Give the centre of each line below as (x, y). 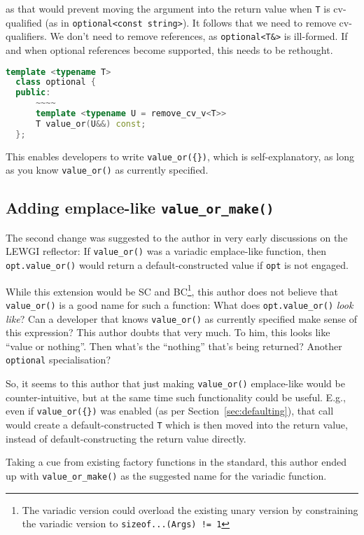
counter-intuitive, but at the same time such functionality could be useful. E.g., (176, 397)
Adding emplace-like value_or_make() (140, 208)
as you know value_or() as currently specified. (107, 170)
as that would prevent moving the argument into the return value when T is (168, 8)
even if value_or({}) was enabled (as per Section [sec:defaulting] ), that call (170, 411)
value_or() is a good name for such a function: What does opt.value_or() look (180, 304)
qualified (24, 22)
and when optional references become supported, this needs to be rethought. (169, 49)
